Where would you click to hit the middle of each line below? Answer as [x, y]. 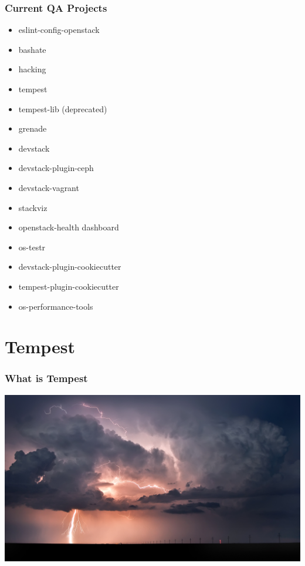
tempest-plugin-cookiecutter [69, 286]
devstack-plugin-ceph [56, 168]
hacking [32, 69]
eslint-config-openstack [59, 30]
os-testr [32, 247]
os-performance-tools [56, 306]
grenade [33, 128]
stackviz [33, 207]
